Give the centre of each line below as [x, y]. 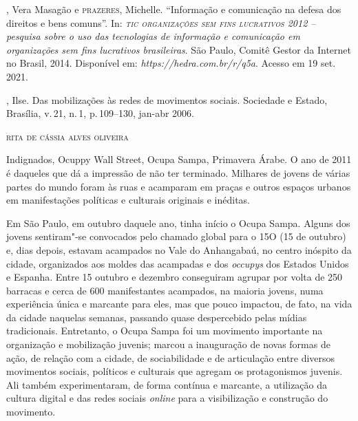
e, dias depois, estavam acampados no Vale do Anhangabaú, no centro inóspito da [179, 249]
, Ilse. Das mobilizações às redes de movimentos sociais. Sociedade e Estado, [167, 99]
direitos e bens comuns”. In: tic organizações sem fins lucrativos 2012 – [161, 22]
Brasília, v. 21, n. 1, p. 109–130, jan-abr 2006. [100, 113]
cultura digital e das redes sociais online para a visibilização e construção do [167, 398]
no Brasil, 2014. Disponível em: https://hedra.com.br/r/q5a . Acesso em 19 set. [171, 63]
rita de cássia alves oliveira [67, 136]
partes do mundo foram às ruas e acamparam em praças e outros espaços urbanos [179, 186]
